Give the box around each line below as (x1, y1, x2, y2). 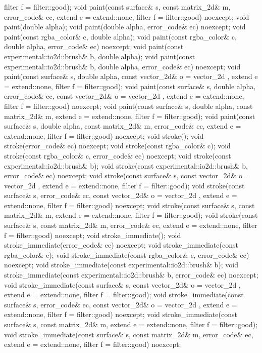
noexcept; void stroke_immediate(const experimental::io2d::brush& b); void (4, 259, 238, 270)
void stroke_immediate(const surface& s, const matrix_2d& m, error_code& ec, (4, 329, 253, 339)
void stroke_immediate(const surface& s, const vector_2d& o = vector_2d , (4, 279, 241, 290)
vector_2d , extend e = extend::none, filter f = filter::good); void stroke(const (4, 180, 245, 190)
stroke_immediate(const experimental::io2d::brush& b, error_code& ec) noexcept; (4, 269, 258, 280)
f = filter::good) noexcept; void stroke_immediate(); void (4, 229, 181, 240)
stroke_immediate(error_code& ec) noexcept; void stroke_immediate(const (4, 240, 238, 250)
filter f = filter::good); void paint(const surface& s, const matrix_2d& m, (4, 2, 231, 12)
